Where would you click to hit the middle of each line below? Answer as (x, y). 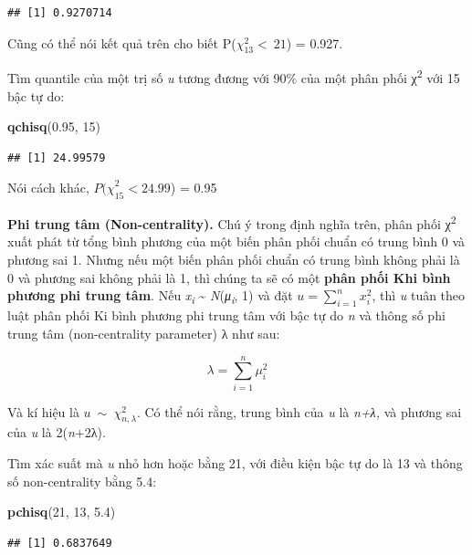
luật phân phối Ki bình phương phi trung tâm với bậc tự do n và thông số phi (226, 315)
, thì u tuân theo (419, 295)
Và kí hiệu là (43, 411)
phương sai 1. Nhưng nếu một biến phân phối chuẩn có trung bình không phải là (234, 260)
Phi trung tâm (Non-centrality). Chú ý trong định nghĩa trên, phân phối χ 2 (232, 222)
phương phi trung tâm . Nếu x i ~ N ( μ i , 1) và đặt (150, 297)
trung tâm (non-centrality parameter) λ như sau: (144, 333)
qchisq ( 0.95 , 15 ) (54, 126)
